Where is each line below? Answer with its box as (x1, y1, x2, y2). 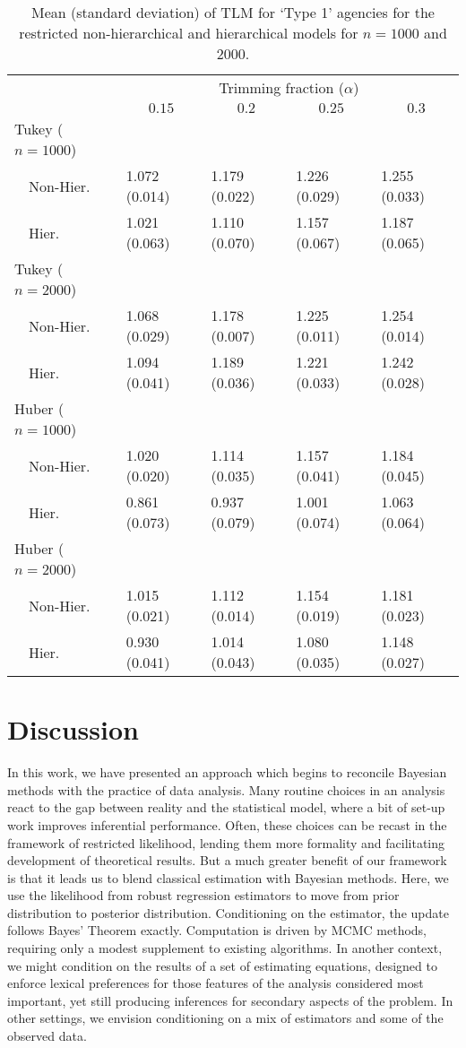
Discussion (7, 711, 139, 748)
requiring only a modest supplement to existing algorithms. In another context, (7, 939, 443, 957)
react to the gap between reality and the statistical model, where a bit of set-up (7, 798, 445, 817)
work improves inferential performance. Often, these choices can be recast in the (7, 815, 447, 834)
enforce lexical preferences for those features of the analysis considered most (7, 974, 424, 992)
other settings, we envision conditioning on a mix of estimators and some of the (7, 1009, 444, 1027)
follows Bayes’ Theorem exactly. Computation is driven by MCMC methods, (7, 921, 427, 940)
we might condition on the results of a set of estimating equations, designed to (7, 956, 437, 974)
